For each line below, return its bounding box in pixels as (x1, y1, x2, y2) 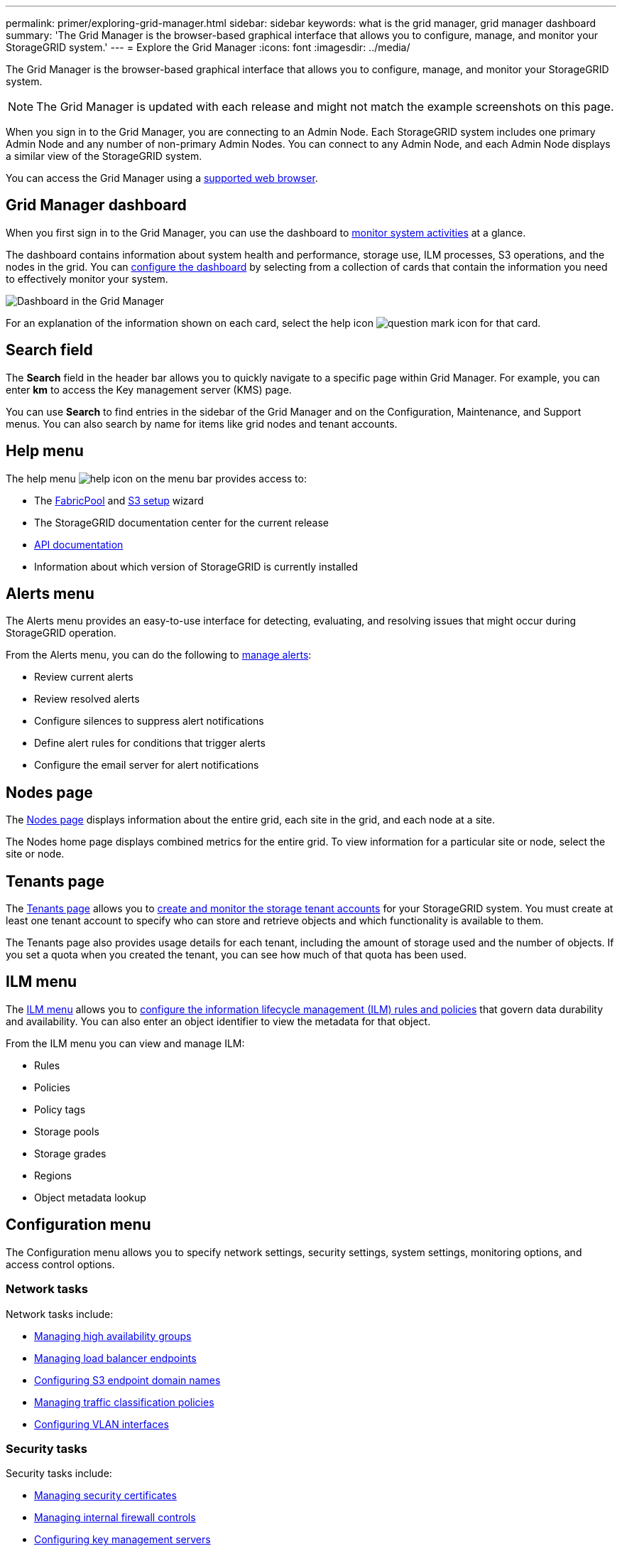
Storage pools (34, 1125, 99, 1137)
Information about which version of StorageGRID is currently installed (34, 560, 359, 573)
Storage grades (34, 1147, 107, 1160)
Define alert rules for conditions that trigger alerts (34, 737, 266, 750)
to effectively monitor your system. (6, 272, 168, 285)
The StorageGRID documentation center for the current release (34, 516, 329, 529)
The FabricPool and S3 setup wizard (34, 494, 204, 507)
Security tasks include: (6, 1467, 112, 1480)
